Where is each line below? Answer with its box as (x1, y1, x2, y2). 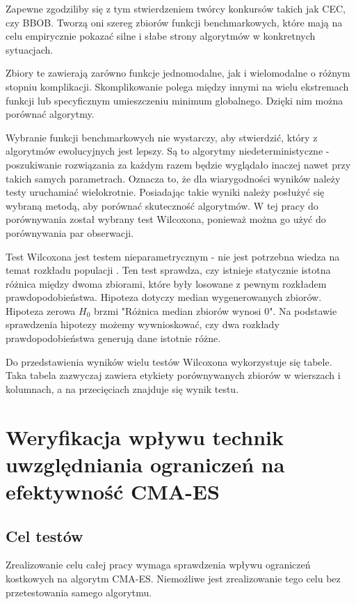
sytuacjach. (6, 42, 54, 56)
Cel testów (6, 525, 83, 546)
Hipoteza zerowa (6, 303, 76, 318)
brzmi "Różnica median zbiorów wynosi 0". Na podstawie (94, 303, 337, 318)
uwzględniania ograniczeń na (6, 449, 285, 478)
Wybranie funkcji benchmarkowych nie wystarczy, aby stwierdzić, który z (6, 130, 318, 144)
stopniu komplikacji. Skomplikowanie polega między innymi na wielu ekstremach (6, 79, 349, 93)
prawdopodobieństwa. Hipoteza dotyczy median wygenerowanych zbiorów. (6, 290, 322, 304)
